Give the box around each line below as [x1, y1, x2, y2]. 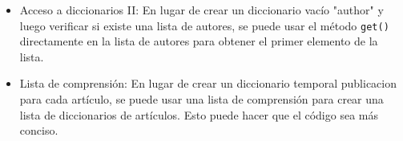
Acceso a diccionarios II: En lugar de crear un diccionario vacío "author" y [19, 2, 384, 18]
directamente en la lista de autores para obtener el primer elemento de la [19, 33, 378, 49]
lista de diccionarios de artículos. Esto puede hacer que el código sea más [19, 106, 378, 123]
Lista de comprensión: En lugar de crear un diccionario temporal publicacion [19, 75, 397, 92]
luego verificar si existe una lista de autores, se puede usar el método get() [19, 17, 389, 33]
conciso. [19, 122, 58, 139]
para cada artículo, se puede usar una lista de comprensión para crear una [19, 91, 384, 108]
